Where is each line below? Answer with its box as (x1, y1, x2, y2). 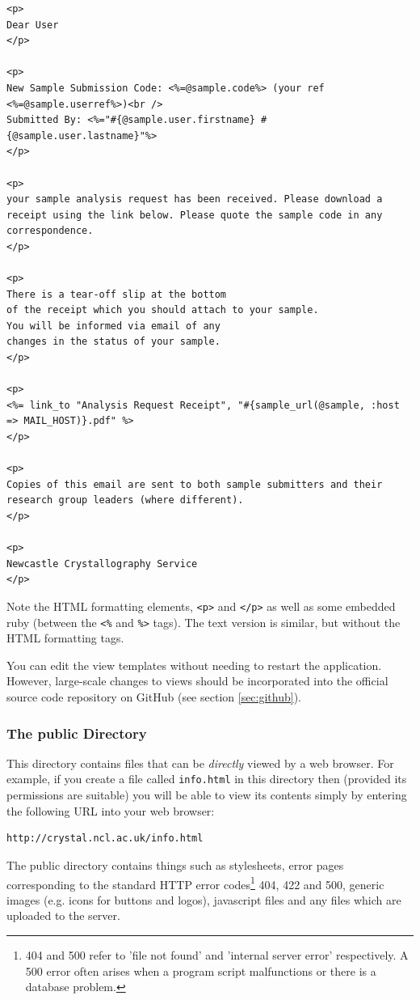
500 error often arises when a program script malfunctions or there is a (25, 962, 376, 979)
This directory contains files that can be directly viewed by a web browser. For (6, 754, 394, 771)
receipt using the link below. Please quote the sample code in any (6, 209, 383, 221)
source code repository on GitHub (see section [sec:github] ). (6, 689, 301, 706)
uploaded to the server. (6, 907, 120, 924)
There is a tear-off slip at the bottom (6, 288, 227, 300)
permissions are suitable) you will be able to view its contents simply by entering (6, 786, 407, 803)
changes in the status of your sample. (6, 336, 220, 348)
